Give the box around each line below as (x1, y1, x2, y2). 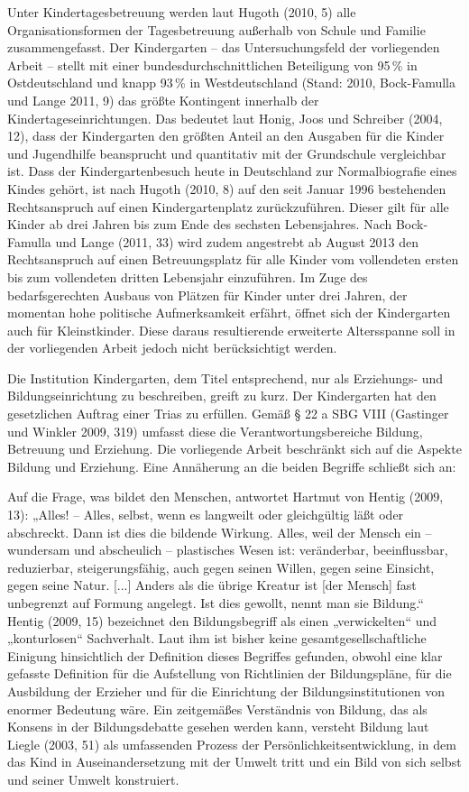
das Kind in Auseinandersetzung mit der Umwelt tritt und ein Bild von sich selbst (7, 752, 462, 771)
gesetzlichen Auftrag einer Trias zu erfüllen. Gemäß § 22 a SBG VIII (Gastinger (7, 404, 449, 423)
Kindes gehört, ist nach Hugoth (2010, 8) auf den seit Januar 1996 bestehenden (7, 179, 446, 198)
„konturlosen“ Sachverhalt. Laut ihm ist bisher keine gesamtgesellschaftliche (7, 629, 427, 648)
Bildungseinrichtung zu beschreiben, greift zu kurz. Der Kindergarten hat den (7, 386, 437, 405)
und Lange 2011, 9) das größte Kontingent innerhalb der (7, 90, 319, 109)
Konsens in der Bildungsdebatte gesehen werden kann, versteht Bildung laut (7, 717, 429, 736)
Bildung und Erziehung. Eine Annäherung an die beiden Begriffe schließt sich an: (7, 456, 456, 475)
